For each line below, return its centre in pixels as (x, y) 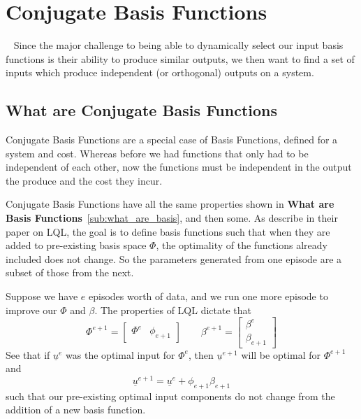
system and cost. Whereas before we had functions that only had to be (157, 153)
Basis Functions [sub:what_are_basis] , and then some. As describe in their (172, 218)
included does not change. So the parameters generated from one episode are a (174, 258)
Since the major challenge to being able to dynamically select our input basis (178, 45)
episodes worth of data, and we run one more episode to (208, 296)
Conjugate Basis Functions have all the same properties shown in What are (170, 204)
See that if (28, 354)
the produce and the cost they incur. (84, 180)
